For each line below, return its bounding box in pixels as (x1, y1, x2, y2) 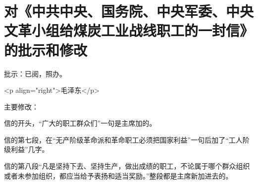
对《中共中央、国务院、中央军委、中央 (4, 1, 254, 21)
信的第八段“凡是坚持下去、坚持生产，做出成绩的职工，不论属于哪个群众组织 (4, 161, 250, 171)
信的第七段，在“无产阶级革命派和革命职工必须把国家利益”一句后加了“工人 (4, 134, 243, 145)
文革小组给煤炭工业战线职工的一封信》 (4, 20, 254, 40)
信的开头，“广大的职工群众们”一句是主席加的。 (4, 118, 156, 128)
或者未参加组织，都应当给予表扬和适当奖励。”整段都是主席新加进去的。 (4, 170, 233, 181)
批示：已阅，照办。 (4, 68, 66, 78)
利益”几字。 (10, 144, 49, 154)
